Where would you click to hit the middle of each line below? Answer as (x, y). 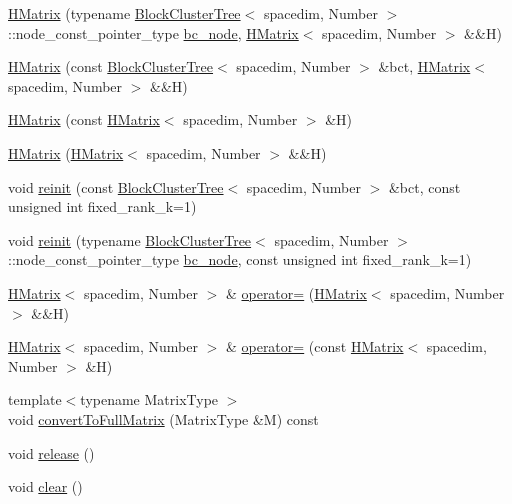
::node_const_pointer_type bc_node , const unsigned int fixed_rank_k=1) (240, 259)
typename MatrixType (149, 399)
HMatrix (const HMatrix (84, 119)
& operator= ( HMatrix (296, 292)
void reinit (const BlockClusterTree (116, 186)
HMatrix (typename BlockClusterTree (124, 13)
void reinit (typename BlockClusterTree (130, 239)
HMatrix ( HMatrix (66, 152)
